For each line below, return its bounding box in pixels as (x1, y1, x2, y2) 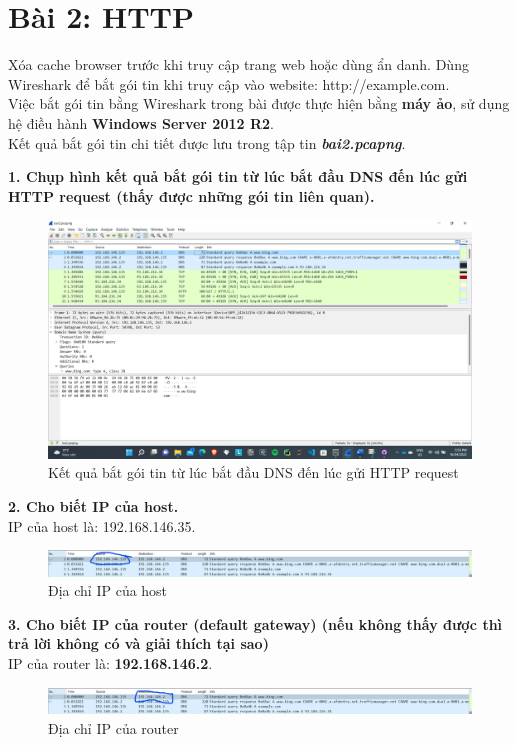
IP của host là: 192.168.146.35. (8, 515, 196, 536)
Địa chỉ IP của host (48, 580, 168, 601)
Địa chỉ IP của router (48, 717, 179, 738)
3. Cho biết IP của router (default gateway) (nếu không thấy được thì (8, 613, 503, 634)
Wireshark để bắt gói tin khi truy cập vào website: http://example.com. (8, 73, 450, 94)
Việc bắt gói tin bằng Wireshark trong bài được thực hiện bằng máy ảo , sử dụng (8, 93, 510, 114)
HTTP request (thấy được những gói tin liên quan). (8, 185, 375, 206)
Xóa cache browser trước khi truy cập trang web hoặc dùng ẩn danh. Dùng (8, 54, 469, 75)
